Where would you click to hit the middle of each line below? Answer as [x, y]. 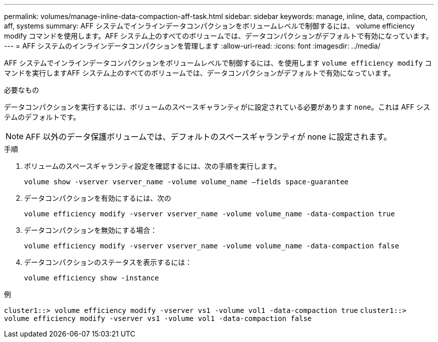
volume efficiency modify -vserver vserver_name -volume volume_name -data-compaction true [209, 214]
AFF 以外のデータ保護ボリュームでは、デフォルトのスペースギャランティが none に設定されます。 [209, 137]
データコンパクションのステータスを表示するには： [108, 262]
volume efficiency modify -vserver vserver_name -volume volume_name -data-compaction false [212, 246]
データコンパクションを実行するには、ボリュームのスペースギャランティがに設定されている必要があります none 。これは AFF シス [217, 107]
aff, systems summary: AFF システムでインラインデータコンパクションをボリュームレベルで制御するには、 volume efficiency [209, 26]
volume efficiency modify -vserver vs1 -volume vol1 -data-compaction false [158, 318]
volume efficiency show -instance [91, 278]
